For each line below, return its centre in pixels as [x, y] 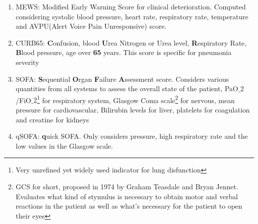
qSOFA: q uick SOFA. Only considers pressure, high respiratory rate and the [132, 136]
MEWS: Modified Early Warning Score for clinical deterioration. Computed [131, 6]
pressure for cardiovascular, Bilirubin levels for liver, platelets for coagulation [133, 110]
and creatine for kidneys [52, 119]
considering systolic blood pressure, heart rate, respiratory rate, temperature [132, 16]
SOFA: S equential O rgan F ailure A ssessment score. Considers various [122, 79]
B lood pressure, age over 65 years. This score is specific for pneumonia [124, 52]
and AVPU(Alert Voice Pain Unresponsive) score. [91, 26]
